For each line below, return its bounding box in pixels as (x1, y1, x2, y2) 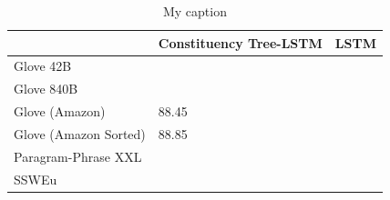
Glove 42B (14, 56, 72, 75)
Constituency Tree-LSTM (158, 33, 323, 52)
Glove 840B (14, 79, 78, 98)
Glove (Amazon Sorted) (14, 124, 146, 143)
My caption (162, 2, 227, 20)
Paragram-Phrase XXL (14, 146, 142, 165)
